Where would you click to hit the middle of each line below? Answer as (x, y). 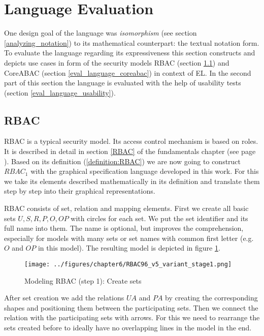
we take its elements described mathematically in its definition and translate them (132, 181)
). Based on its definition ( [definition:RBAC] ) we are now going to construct (123, 161)
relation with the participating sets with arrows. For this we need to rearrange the (132, 317)
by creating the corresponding (211, 298)
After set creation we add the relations (64, 298)
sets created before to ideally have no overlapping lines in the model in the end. (128, 328)
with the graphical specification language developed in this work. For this (145, 171)
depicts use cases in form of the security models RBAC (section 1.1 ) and (117, 62)
